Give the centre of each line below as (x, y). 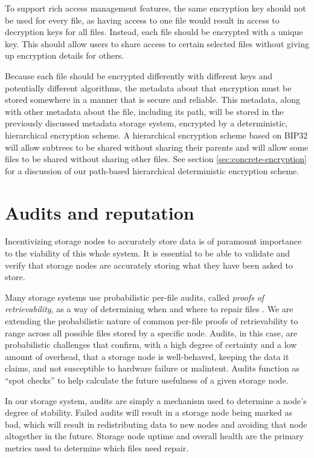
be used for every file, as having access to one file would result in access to (142, 20)
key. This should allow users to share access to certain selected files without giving (157, 43)
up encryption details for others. (65, 55)
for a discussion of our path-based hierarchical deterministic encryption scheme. (152, 170)
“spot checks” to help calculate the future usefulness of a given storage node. (147, 380)
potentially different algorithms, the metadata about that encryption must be (148, 87)
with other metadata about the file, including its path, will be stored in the (144, 111)
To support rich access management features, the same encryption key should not (155, 8)
